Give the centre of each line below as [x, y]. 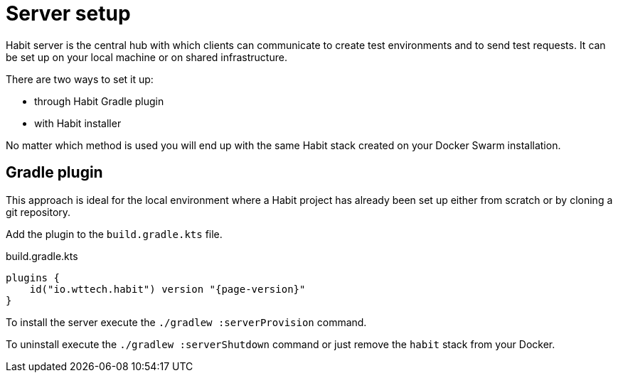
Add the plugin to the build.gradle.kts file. [114, 234]
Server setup [68, 13]
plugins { [33, 277]
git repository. [38, 212]
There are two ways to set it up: [80, 79]
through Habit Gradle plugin [99, 101]
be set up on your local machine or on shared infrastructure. [146, 57]
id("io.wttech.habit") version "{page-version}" [167, 289]
